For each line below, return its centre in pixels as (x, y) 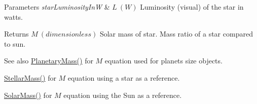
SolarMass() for (28, 95)
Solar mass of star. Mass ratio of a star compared (176, 34)
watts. (14, 16)
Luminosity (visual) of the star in (192, 7)
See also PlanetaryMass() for (49, 61)
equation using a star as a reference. (124, 77)
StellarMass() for (30, 77)
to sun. (15, 43)
